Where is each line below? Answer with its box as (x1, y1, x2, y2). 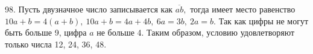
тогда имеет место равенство (190, 3, 296, 15)
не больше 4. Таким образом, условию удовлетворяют (96, 26, 295, 39)
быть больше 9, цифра (5, 26, 87, 39)
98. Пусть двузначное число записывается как (5, 3, 173, 15)
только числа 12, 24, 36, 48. (5, 37, 107, 50)
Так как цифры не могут (218, 14, 309, 27)
